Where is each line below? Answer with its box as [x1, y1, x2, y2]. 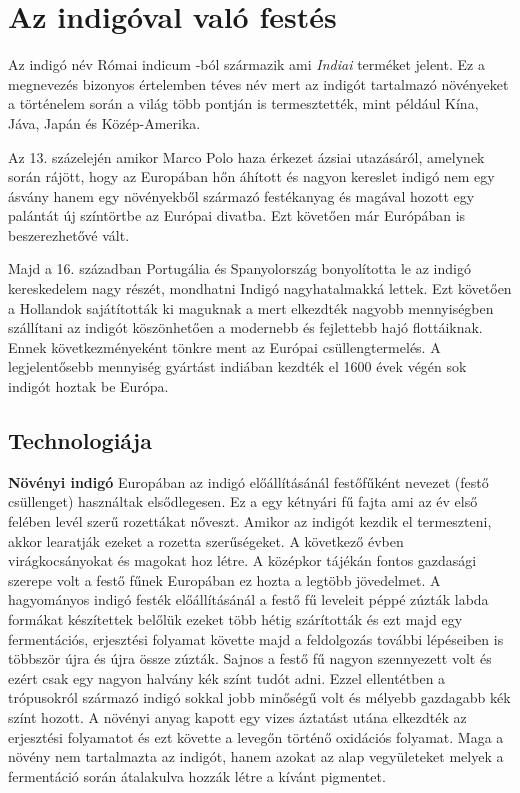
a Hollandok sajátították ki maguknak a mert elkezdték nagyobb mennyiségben [8, 297, 494, 318]
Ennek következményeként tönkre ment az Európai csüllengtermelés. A [8, 336, 441, 357]
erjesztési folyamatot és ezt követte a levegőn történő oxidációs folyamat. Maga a [8, 726, 504, 747]
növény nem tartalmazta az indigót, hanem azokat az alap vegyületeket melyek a [8, 746, 504, 767]
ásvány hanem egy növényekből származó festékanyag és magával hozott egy [8, 185, 475, 206]
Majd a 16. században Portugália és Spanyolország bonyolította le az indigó [8, 258, 471, 279]
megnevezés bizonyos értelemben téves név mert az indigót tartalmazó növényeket [8, 73, 509, 94]
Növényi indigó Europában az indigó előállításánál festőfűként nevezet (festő [8, 471, 489, 492]
